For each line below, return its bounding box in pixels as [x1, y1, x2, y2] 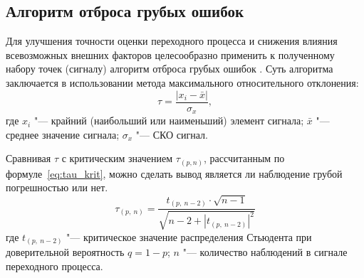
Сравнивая [6, 151, 51, 166]
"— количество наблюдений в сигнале [182, 245, 348, 260]
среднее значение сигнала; [6, 127, 120, 141]
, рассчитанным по [204, 151, 285, 166]
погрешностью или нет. [6, 180, 108, 195]
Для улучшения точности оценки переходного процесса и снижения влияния [6, 33, 338, 48]
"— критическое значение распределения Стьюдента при [66, 229, 312, 244]
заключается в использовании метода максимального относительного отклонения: [6, 75, 359, 90]
